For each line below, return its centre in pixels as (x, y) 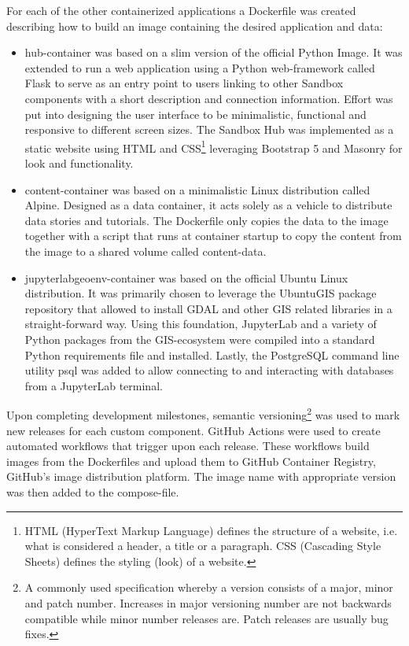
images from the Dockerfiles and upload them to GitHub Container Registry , (191, 461)
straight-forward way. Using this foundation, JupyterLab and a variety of (201, 324)
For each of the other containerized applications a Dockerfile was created (181, 10)
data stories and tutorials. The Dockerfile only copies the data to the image (206, 220)
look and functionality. (79, 163)
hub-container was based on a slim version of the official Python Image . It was (214, 52)
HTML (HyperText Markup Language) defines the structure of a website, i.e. (211, 530)
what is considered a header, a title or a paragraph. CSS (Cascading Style (203, 546)
